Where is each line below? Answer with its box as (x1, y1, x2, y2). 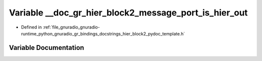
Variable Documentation (9, 44, 84, 52)
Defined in (21, 24, 42, 30)
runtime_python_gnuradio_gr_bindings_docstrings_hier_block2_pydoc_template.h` (21, 30, 185, 36)
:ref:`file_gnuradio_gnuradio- (43, 24, 100, 30)
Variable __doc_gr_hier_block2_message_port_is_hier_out (9, 7, 248, 18)
